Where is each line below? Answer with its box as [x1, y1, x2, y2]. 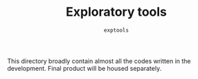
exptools [103, 27, 129, 34]
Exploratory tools [65, 4, 168, 20]
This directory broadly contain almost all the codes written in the [7, 56, 192, 65]
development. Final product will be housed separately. [7, 64, 162, 72]
